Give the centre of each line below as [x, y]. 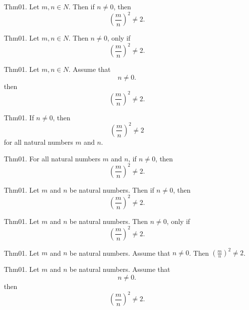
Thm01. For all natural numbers [52, 158]
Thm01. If [19, 117]
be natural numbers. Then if [112, 189]
